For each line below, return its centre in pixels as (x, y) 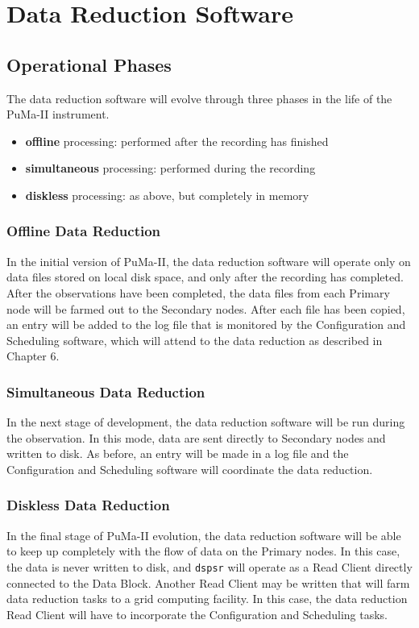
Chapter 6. (33, 356)
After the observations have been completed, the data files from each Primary (198, 292)
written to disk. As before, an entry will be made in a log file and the (178, 453)
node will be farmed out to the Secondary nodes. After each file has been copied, (206, 308)
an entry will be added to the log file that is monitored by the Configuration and (206, 324)
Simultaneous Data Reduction (106, 391)
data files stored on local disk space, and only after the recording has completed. (205, 277)
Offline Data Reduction (84, 231)
